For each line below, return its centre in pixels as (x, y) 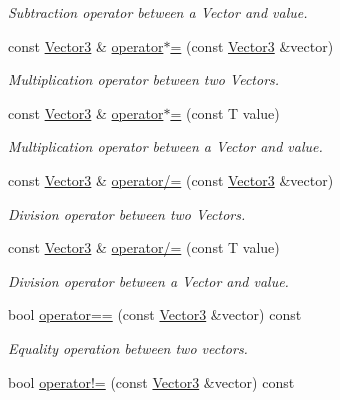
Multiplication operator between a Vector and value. (165, 146)
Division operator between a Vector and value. (148, 280)
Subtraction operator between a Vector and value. (158, 12)
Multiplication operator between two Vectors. (144, 79)
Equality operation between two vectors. (128, 347)
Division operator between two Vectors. (127, 213)
